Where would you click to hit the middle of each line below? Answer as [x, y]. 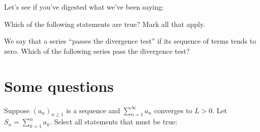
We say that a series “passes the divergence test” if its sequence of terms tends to [130, 41]
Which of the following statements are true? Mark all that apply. [105, 24]
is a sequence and [93, 110]
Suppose [17, 110]
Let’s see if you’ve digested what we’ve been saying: [84, 7]
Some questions [59, 86]
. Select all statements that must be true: [114, 122]
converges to [173, 110]
